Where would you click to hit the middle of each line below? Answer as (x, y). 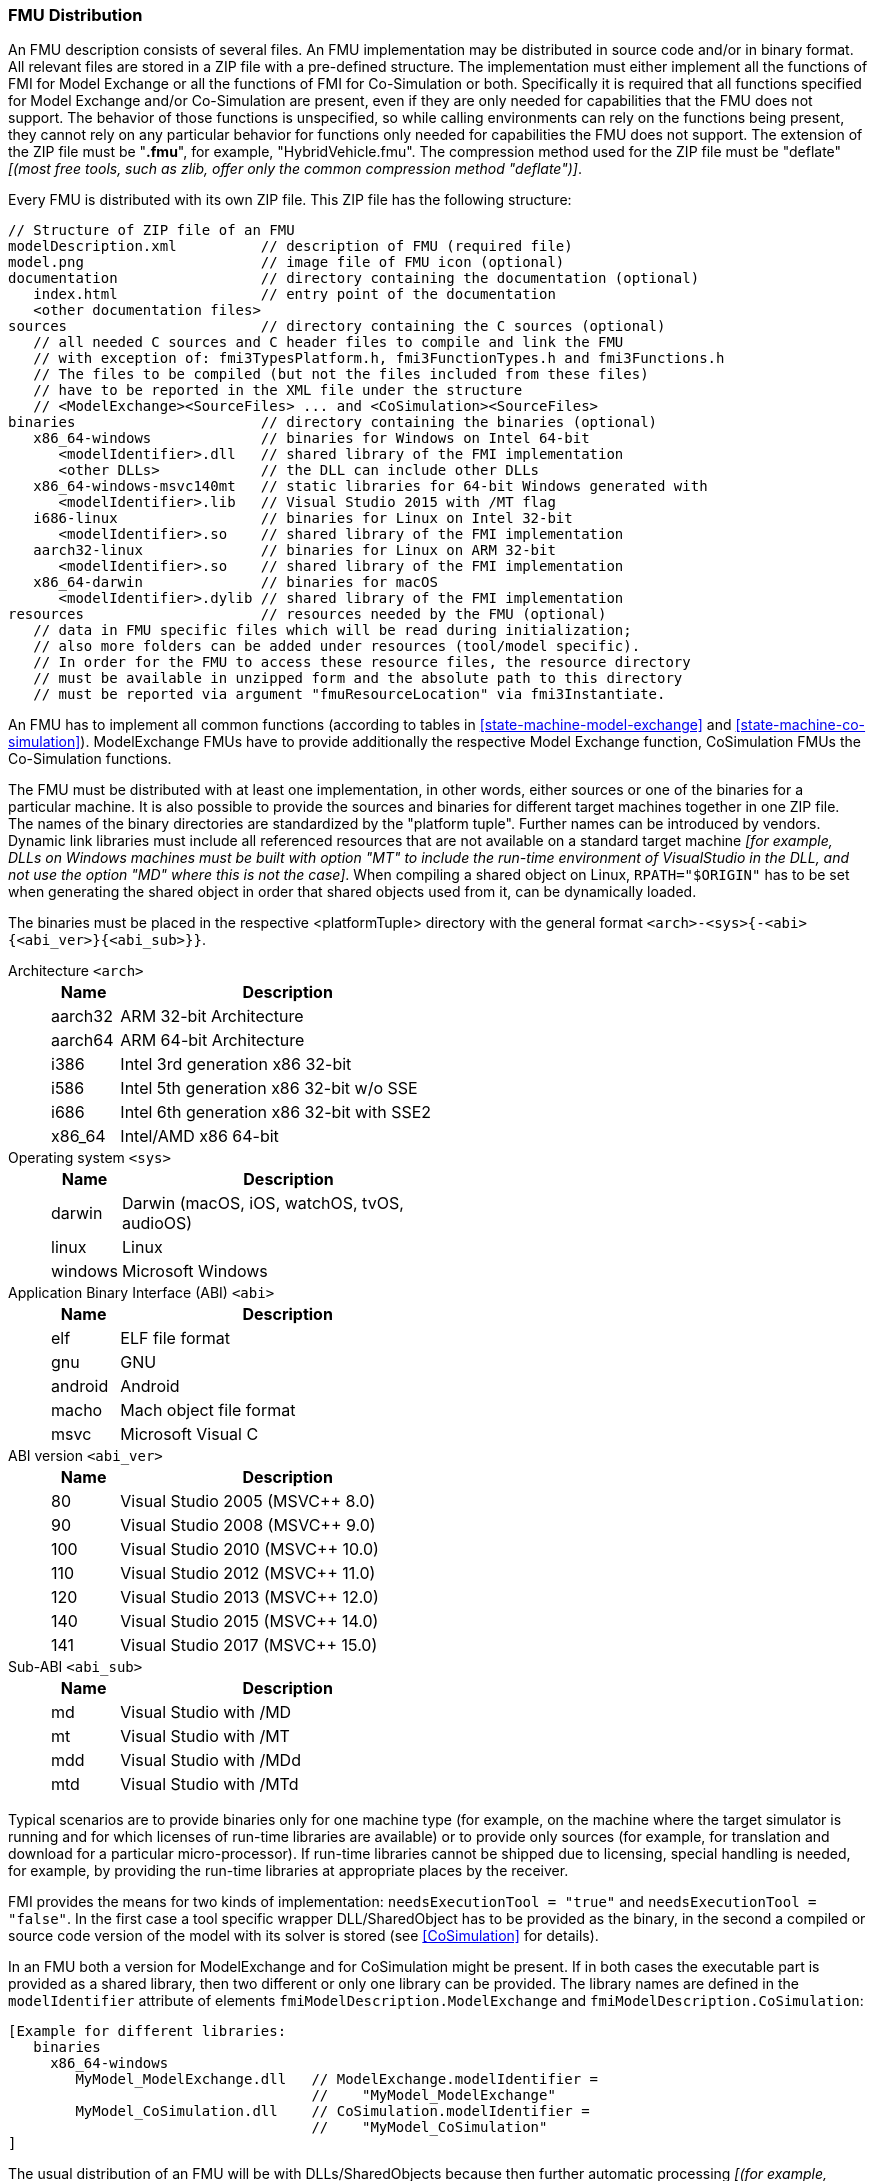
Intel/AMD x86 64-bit (199, 1136)
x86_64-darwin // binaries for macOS (235, 582)
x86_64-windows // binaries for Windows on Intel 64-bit (311, 438)
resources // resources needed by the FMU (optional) (307, 614)
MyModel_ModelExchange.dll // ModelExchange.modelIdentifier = (337, 2079)
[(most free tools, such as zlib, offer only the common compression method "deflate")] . (295, 169)
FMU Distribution (75, 15)
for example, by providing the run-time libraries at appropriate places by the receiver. (288, 1871)
